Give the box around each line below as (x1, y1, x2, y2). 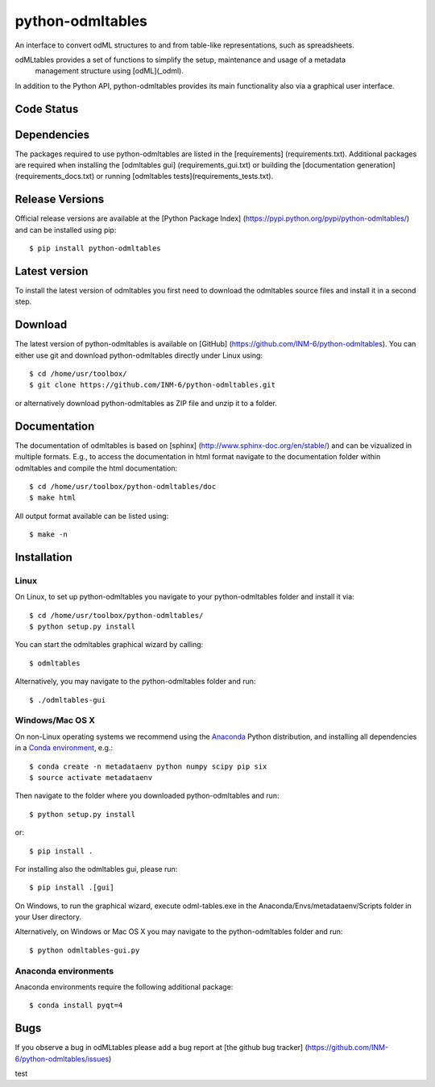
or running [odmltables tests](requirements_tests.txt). (96, 172, 274, 181)
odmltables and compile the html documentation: (14, 463, 178, 473)
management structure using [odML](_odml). (35, 66, 184, 76)
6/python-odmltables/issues (14, 1054, 109, 1064)
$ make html (29, 493, 77, 503)
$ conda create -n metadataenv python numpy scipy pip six (29, 761, 267, 771)
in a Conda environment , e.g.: (14, 743, 113, 753)
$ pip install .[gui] (29, 883, 114, 892)
